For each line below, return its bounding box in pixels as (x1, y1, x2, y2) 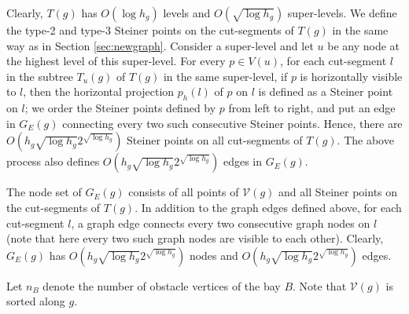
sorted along (6, 293, 65, 309)
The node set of (6, 184, 82, 200)
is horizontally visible (300, 68, 403, 84)
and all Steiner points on (278, 184, 398, 200)
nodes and (189, 246, 238, 263)
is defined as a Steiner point (258, 83, 393, 100)
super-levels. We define (287, 5, 397, 20)
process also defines (6, 153, 100, 170)
